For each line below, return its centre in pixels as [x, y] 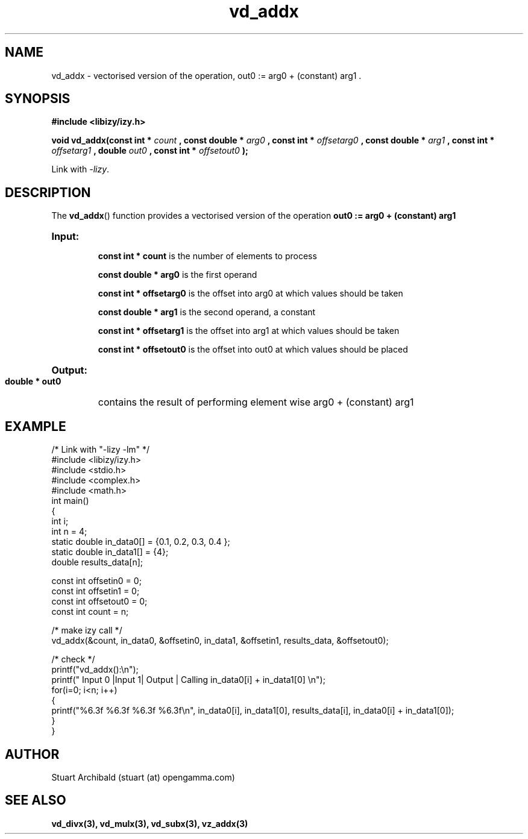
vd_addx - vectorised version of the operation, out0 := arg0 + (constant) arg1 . [206, 75]
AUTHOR [32, 754]
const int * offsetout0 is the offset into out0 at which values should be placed [253, 350]
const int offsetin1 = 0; [96, 591]
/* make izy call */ [87, 630]
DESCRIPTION [48, 192]
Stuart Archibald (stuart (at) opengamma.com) [143, 777]
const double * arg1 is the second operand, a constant [207, 312]
